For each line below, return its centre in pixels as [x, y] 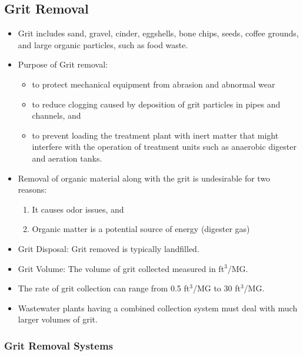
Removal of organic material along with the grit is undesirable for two [144, 178]
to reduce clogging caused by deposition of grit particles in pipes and [156, 104]
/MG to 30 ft [217, 288]
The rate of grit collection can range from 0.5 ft [104, 288]
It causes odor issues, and [78, 209]
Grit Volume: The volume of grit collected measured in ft [121, 268]
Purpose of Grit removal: [63, 64]
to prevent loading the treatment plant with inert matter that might [155, 135]
